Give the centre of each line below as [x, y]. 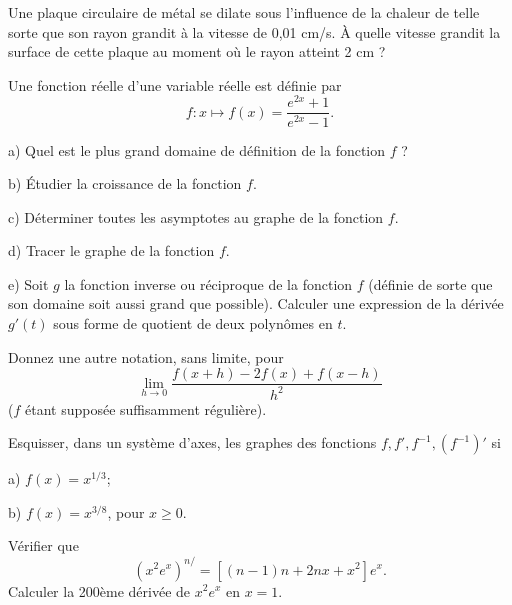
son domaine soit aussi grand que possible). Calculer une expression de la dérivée [256, 303]
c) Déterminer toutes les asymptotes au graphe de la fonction [196, 216]
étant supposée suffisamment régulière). [145, 408]
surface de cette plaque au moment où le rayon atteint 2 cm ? [197, 51]
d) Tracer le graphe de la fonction [111, 250]
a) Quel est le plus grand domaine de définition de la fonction [197, 149]
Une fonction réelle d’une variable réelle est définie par [175, 84]
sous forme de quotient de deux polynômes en [193, 323]
